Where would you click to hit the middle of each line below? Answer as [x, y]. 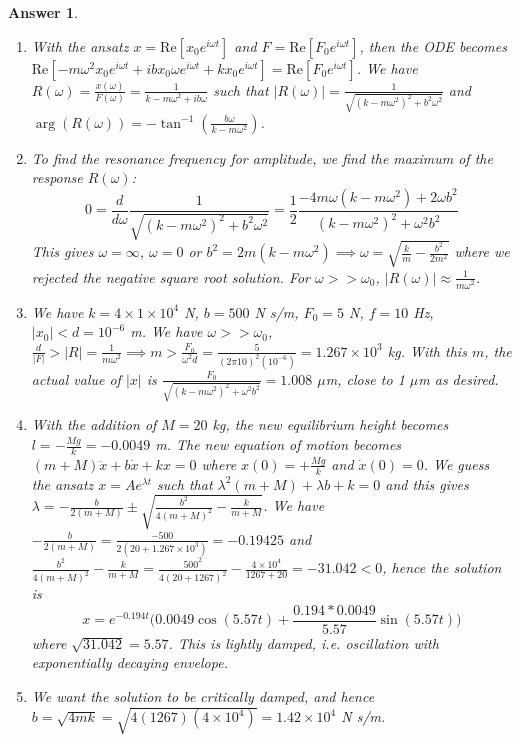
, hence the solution [442, 567]
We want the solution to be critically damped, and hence [203, 695]
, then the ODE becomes [433, 45]
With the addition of [94, 424]
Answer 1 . [43, 12]
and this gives [427, 483]
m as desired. [458, 378]
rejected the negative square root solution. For [171, 276]
